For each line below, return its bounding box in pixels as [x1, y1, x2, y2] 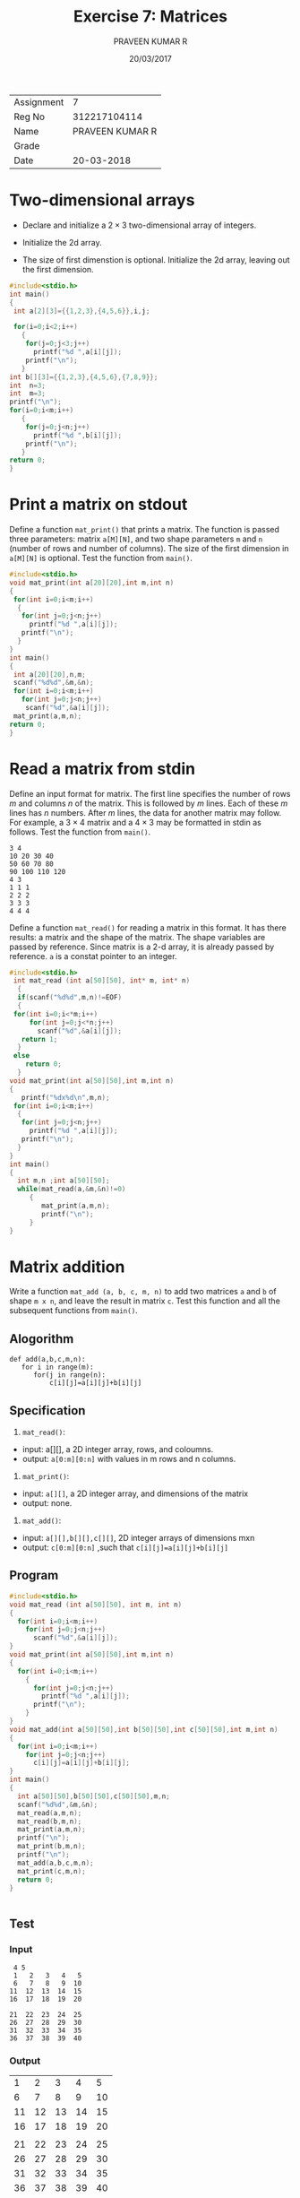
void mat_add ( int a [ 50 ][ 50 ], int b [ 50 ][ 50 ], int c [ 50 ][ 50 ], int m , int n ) [9, 1725, 279, 1734]
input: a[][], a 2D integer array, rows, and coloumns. [21, 1444, 214, 1455]
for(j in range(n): [32, 1371, 106, 1380]
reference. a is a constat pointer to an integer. [9, 950, 177, 961]
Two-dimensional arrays [9, 190, 195, 211]
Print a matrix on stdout [9, 495, 188, 515]
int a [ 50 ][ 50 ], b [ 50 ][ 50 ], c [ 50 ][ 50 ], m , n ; [17, 1791, 170, 1801]
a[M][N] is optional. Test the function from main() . [9, 553, 193, 564]
